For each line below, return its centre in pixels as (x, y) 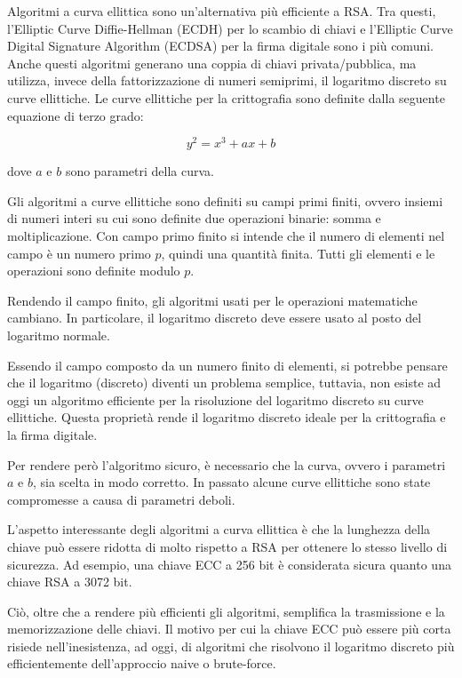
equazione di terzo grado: (76, 115)
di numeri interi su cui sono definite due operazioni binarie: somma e (194, 218)
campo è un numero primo (79, 253)
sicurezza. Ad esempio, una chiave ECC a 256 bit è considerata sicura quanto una (229, 564)
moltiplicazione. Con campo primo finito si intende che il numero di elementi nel (226, 236)
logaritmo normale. (59, 335)
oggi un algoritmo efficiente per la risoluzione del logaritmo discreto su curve (215, 399)
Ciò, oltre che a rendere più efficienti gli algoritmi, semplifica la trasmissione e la (226, 611)
